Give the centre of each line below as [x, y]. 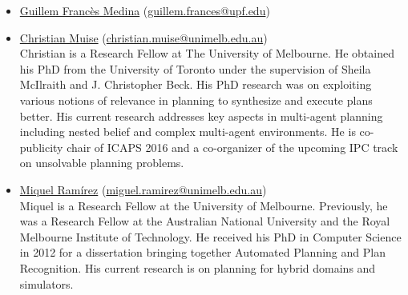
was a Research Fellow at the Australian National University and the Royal [205, 221]
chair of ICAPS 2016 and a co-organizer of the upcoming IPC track [232, 147]
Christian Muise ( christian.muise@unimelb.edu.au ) [143, 37]
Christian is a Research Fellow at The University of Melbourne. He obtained [207, 53]
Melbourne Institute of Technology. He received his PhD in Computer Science [210, 236]
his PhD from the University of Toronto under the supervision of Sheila [195, 68]
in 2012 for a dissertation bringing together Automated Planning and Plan [202, 252]
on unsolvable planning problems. [102, 163]
